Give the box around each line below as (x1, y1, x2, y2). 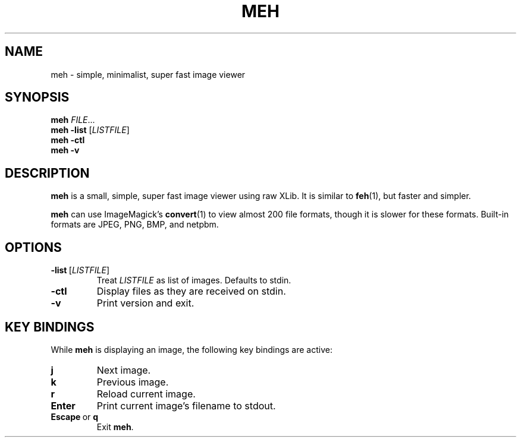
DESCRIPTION (5, 165, 90, 181)
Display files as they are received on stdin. (96, 285, 286, 298)
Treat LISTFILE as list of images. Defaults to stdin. (96, 275, 291, 286)
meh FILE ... (51, 115, 95, 125)
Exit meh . (96, 421, 134, 432)
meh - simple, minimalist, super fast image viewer (51, 69, 246, 80)
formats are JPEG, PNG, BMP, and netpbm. (51, 219, 219, 230)
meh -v (51, 145, 80, 156)
